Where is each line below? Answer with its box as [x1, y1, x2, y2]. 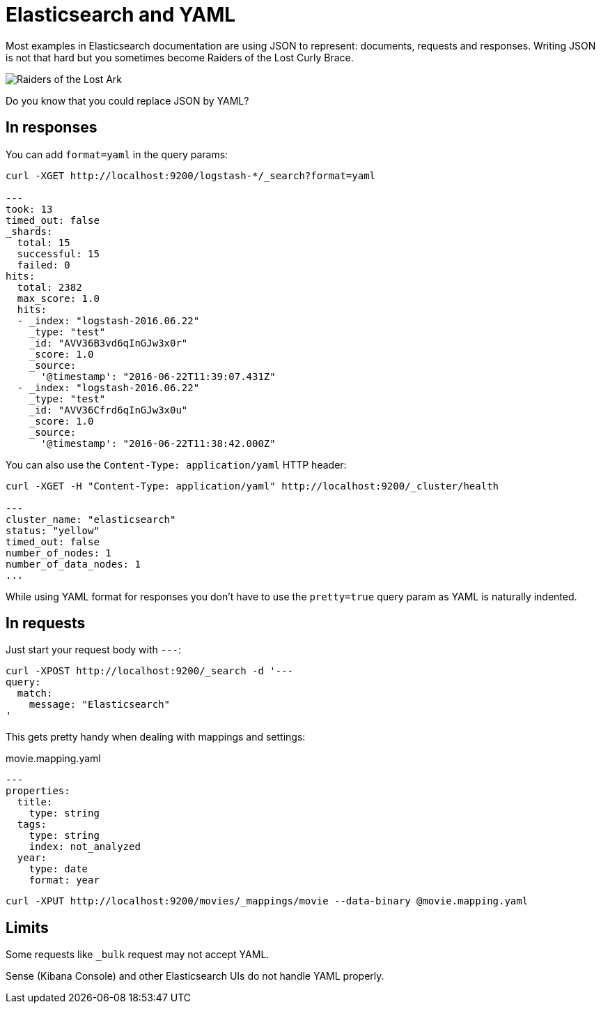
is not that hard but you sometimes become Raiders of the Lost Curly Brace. [6, 51, 354, 63]
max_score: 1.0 [17, 292, 100, 304]
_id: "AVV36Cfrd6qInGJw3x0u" [29, 404, 188, 416]
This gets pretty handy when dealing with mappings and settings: [6, 731, 306, 743]
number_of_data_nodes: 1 [6, 558, 141, 570]
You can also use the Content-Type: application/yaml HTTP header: [6, 458, 347, 471]
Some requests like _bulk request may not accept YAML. [6, 948, 270, 961]
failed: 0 [17, 259, 70, 271]
